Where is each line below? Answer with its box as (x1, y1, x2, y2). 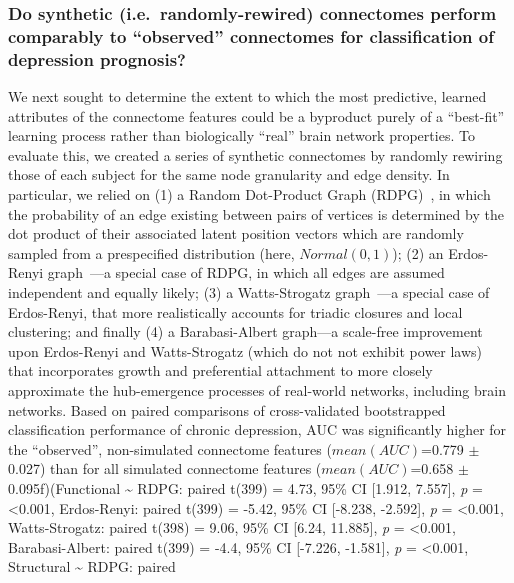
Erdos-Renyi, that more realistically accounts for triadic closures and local (8, 301, 463, 322)
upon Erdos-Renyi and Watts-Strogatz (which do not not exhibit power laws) (8, 340, 483, 361)
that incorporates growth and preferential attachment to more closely (8, 360, 433, 381)
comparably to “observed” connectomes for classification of (8, 23, 494, 48)
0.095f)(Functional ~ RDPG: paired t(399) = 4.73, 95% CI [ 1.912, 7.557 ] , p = (8, 477, 483, 498)
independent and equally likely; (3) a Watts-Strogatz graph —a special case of (8, 282, 490, 302)
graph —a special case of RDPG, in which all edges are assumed (47, 262, 445, 283)
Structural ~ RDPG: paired (8, 556, 176, 577)
